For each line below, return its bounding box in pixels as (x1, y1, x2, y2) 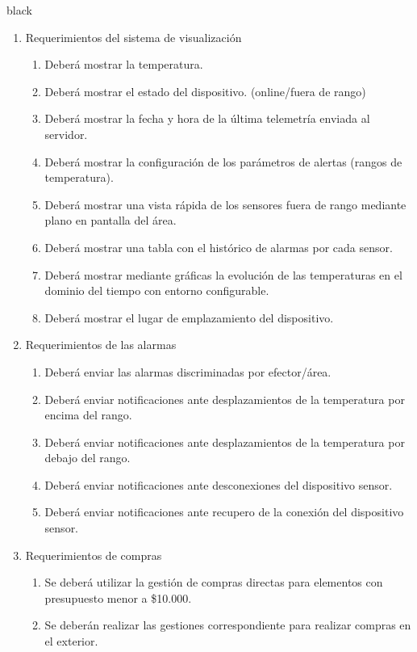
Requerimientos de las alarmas (25, 336, 177, 353)
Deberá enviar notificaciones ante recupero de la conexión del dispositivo (44, 503, 404, 520)
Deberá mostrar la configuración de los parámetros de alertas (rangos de (44, 153, 402, 170)
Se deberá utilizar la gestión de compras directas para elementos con (44, 574, 383, 591)
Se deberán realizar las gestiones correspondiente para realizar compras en (44, 616, 411, 633)
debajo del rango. (44, 449, 131, 466)
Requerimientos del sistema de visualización (25, 28, 242, 45)
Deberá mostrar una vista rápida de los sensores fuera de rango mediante (44, 196, 407, 212)
